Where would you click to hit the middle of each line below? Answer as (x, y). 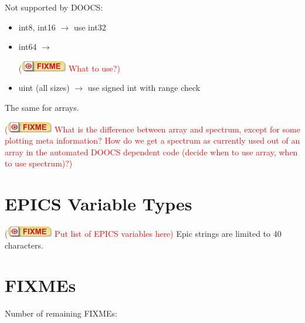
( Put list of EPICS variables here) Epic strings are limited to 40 (143, 234)
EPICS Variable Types (99, 204)
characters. (24, 245)
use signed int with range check (144, 88)
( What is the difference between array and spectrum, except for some (152, 129)
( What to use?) (69, 68)
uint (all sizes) (44, 88)
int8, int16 (37, 27)
